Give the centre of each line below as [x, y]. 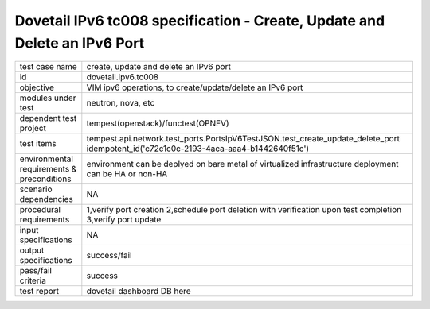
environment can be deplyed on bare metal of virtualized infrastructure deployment [242, 164]
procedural [40, 210]
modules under [48, 98]
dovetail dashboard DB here [139, 292]
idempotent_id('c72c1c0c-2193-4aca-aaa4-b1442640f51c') [198, 149]
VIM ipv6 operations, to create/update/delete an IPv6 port [195, 87]
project [33, 129]
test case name [48, 67]
